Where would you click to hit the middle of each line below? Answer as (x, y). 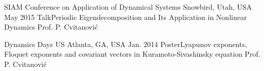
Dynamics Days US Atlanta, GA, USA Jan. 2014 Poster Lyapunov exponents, (126, 44)
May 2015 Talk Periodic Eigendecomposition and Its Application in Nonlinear (126, 17)
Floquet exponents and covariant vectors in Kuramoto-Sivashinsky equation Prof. (132, 54)
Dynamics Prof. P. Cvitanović (51, 27)
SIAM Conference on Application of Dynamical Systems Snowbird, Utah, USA (128, 7)
